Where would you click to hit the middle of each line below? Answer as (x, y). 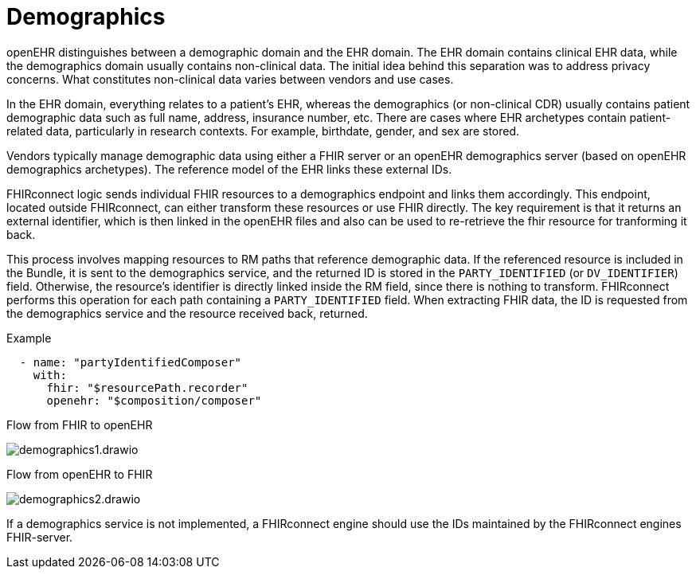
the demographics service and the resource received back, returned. (187, 313)
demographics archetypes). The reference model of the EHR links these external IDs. (229, 169)
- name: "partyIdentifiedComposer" (131, 362)
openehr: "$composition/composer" (154, 400)
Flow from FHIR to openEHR (80, 424)
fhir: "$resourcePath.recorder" (147, 387)
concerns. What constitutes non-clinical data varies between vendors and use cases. (230, 79)
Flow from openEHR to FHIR (80, 474)
